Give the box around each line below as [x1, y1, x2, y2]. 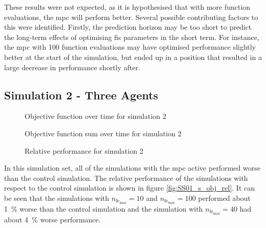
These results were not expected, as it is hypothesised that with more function [4, 2, 251, 12]
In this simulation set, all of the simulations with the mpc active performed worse [4, 162, 260, 173]
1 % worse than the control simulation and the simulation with [4, 203, 203, 214]
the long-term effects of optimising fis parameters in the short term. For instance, [4, 31, 259, 42]
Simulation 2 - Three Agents [4, 87, 158, 102]
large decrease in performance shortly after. [4, 61, 140, 72]
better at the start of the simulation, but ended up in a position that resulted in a [4, 51, 262, 62]
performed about [198, 192, 251, 203]
